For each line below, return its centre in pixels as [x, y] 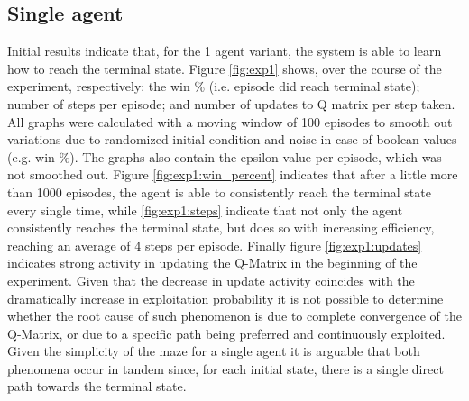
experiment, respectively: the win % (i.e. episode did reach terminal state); [214, 86]
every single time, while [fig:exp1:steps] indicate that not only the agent [205, 210]
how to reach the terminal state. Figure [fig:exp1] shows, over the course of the [225, 68]
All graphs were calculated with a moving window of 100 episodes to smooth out [230, 121]
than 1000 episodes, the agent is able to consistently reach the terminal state [219, 191]
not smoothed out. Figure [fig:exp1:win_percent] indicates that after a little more [233, 174]
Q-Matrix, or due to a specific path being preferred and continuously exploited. [226, 333]
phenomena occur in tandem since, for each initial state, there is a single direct [225, 368]
